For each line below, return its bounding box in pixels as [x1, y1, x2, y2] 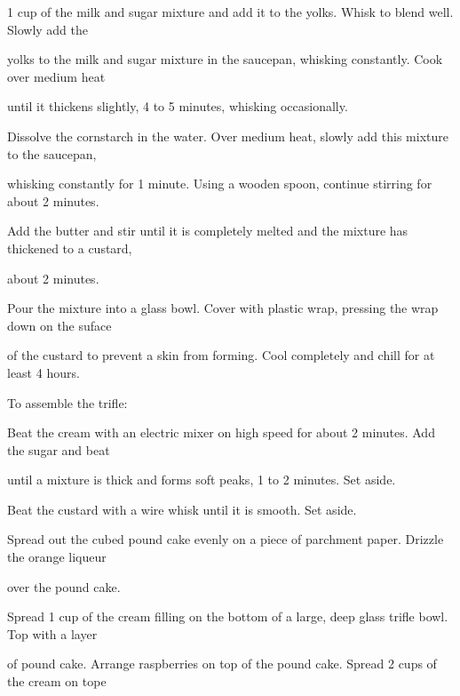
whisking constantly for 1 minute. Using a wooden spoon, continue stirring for [7, 174, 432, 193]
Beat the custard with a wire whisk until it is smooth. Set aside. [7, 500, 357, 518]
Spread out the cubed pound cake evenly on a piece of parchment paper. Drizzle [7, 530, 444, 548]
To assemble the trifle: [7, 393, 128, 412]
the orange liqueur [7, 548, 107, 566]
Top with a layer [7, 624, 98, 643]
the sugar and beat [7, 440, 110, 459]
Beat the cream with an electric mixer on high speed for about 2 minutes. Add [7, 423, 435, 442]
